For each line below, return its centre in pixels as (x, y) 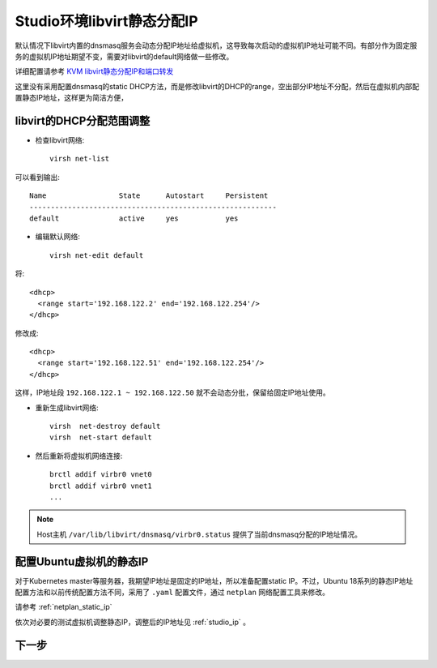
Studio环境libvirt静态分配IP (106, 21)
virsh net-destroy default (105, 426)
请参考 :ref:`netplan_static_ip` (64, 607)
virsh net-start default (101, 437)
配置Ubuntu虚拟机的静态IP (82, 561)
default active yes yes (134, 218)
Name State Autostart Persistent (149, 196)
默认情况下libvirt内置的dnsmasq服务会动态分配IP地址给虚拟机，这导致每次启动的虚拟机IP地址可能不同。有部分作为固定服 (216, 45)
